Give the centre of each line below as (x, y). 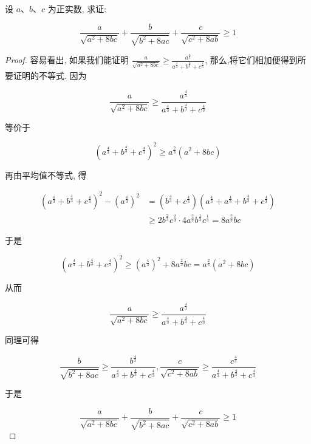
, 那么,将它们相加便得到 (251, 60)
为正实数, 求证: (77, 9)
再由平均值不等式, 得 (46, 175)
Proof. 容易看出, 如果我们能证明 (67, 60)
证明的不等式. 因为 (50, 75)
